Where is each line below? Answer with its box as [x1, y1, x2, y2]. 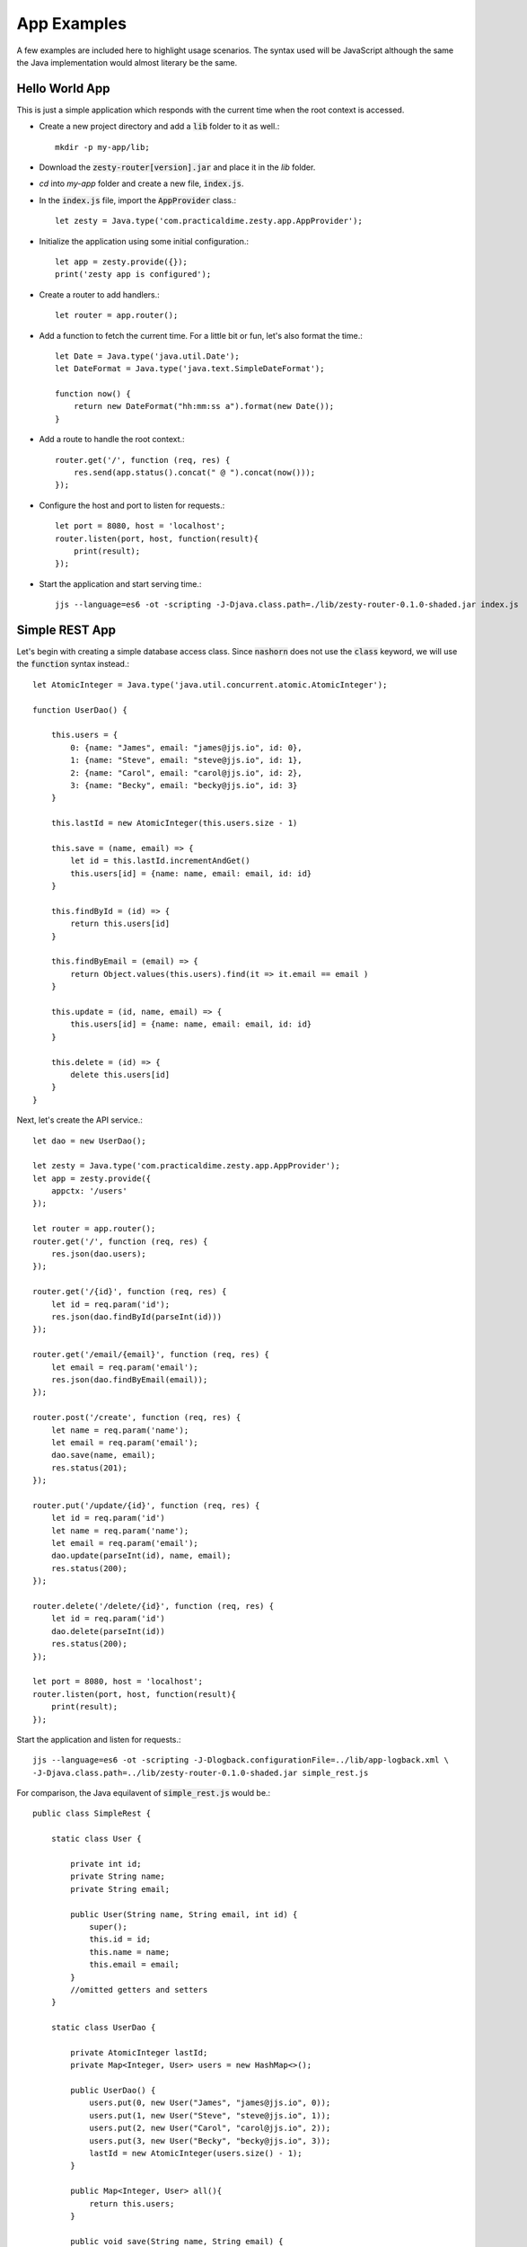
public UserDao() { [70, 2085, 156, 2096]
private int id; [70, 1859, 142, 1870]
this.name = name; [89, 1947, 171, 1957]
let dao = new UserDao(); [32, 1135, 147, 1146]
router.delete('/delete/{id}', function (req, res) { [32, 1601, 274, 1611]
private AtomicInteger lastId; [70, 2047, 208, 2057]
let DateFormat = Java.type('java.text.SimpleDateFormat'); [55, 364, 325, 374]
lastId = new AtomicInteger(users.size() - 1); [89, 2148, 303, 2158]
